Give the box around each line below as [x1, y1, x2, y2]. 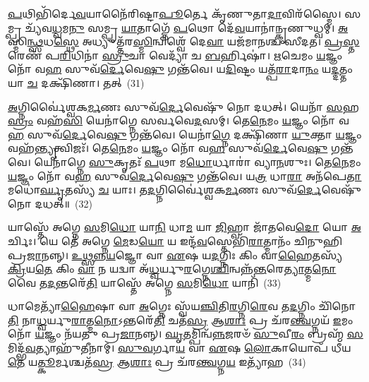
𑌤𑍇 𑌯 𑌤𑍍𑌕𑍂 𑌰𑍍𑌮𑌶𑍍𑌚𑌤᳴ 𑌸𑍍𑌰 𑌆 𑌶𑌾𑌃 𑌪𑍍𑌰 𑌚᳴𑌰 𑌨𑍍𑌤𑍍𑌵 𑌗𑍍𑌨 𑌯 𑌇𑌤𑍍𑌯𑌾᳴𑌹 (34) [8, 354, 306, 369]
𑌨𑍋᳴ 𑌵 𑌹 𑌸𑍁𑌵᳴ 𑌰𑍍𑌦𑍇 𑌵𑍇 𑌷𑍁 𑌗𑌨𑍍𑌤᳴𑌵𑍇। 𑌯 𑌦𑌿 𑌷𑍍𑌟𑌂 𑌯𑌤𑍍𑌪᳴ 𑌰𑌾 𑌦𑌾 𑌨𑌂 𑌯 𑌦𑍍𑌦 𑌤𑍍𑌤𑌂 [8, 61, 353, 76]
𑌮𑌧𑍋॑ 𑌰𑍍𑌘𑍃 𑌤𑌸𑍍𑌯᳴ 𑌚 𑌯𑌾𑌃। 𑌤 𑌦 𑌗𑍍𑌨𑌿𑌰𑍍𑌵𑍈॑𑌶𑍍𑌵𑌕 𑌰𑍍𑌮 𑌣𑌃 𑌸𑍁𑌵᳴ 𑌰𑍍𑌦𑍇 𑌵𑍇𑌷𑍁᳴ [8, 182, 361, 197]
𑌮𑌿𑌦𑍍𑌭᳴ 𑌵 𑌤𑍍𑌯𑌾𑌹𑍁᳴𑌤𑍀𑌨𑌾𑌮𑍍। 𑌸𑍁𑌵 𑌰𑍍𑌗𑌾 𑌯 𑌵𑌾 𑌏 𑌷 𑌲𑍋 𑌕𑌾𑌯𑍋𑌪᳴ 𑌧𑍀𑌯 [8, 340, 351, 355]
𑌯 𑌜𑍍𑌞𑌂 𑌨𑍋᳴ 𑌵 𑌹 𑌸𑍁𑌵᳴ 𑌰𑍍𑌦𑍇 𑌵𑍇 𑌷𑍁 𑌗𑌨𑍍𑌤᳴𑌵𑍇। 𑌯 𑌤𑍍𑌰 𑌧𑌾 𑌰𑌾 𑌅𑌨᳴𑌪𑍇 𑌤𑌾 [8, 168, 362, 183]
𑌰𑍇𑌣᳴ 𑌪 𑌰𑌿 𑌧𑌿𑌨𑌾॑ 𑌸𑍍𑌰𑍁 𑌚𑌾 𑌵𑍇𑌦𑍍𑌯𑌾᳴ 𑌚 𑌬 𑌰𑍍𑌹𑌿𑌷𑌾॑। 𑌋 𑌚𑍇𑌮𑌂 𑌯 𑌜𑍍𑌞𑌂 [8, 47, 343, 62]
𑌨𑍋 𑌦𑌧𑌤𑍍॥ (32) [8, 196, 92, 210]
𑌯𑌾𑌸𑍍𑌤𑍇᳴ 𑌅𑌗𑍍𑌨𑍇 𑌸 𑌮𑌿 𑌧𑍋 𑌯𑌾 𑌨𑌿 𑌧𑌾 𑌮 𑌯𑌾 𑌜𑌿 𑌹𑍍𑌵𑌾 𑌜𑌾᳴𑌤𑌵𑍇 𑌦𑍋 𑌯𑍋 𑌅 [8, 220, 361, 234]
